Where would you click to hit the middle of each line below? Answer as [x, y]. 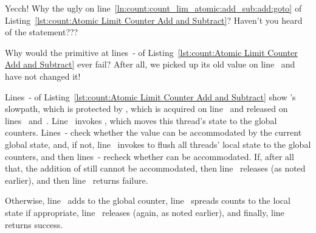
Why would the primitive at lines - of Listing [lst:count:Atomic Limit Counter [151, 52]
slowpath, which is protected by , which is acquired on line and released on [146, 109]
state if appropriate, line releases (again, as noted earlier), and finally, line [145, 212]
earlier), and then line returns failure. [77, 180]
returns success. [34, 224]
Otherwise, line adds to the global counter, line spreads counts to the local [148, 200]
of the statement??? [42, 32]
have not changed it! [43, 76]
